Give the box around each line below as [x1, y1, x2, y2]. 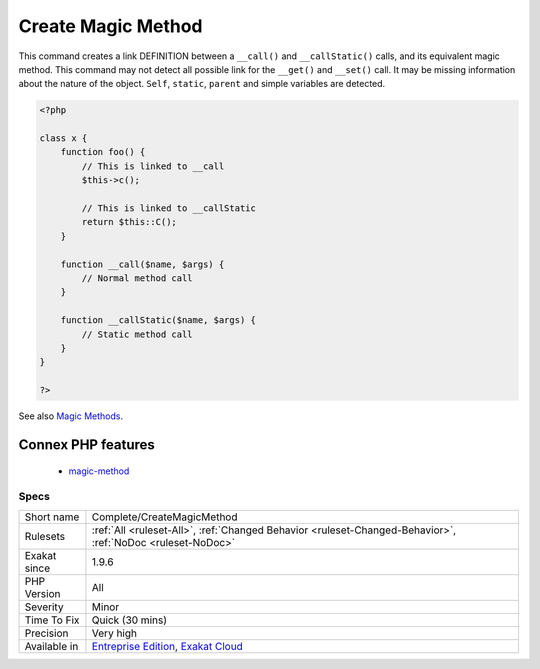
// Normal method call [81, 273, 194, 284]
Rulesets [24, 529, 65, 543]
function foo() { [60, 146, 146, 158]
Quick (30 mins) [91, 613, 167, 627]
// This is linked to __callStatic [81, 203, 257, 214]
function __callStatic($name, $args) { [60, 315, 257, 326]
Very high [91, 626, 137, 640]
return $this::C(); [81, 216, 177, 228]
